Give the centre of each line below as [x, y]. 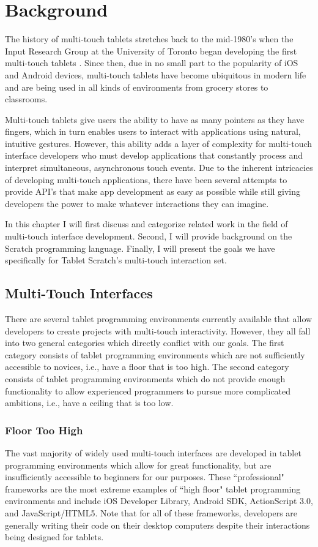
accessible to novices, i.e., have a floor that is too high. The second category [147, 367]
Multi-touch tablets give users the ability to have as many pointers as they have [155, 119]
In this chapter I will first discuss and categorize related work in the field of [146, 224]
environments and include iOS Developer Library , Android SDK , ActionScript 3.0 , [159, 501]
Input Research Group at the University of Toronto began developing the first [151, 51]
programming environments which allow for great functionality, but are [138, 465]
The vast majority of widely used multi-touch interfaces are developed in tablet [153, 452]
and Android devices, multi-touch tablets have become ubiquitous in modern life [156, 74]
